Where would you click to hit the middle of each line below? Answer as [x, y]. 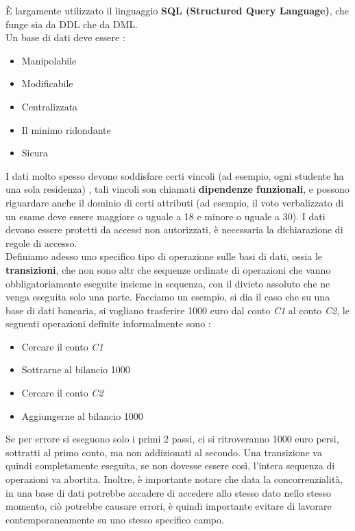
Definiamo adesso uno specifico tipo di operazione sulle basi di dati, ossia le [164, 256]
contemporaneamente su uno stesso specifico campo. [115, 519]
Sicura [35, 153]
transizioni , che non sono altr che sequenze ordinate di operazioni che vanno [168, 269]
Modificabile [47, 83]
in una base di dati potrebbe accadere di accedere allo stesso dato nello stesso [169, 492]
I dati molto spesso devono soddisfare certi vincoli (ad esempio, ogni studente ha [175, 175]
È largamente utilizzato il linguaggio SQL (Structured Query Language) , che [177, 10]
